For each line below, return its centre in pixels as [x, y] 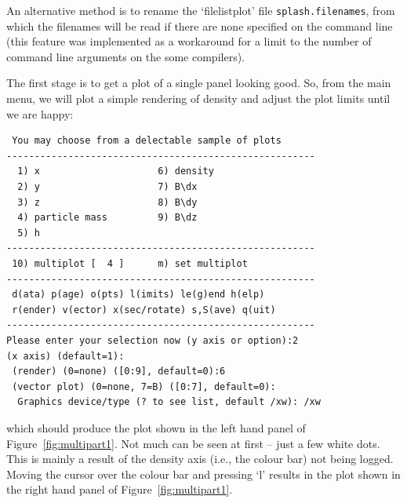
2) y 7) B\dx [107, 187]
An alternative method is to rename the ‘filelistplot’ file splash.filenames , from [201, 10]
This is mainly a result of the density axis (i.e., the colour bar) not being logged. [200, 459]
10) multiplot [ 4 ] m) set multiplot [130, 263]
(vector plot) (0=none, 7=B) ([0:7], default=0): [144, 386]
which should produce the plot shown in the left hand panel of [156, 427]
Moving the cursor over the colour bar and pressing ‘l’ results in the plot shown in [203, 474]
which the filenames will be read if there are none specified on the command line [200, 26]
